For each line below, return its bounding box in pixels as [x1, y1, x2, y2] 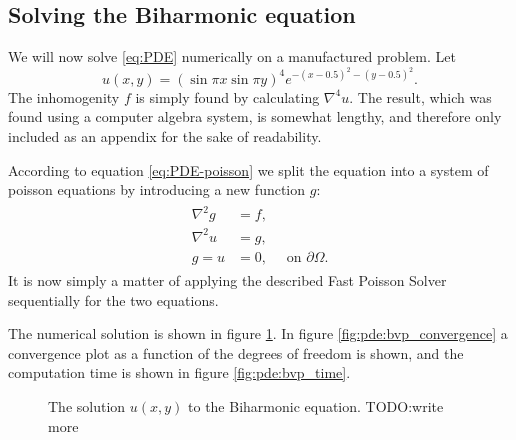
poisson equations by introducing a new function [8, 179, 306, 200]
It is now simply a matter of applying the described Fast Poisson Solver [8, 269, 447, 290]
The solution [48, 395, 126, 416]
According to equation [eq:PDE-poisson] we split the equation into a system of [8, 159, 489, 180]
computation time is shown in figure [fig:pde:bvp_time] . [8, 362, 351, 383]
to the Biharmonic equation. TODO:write [188, 395, 444, 416]
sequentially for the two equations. [8, 289, 219, 310]
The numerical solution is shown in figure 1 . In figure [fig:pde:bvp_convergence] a [8, 323, 508, 344]
